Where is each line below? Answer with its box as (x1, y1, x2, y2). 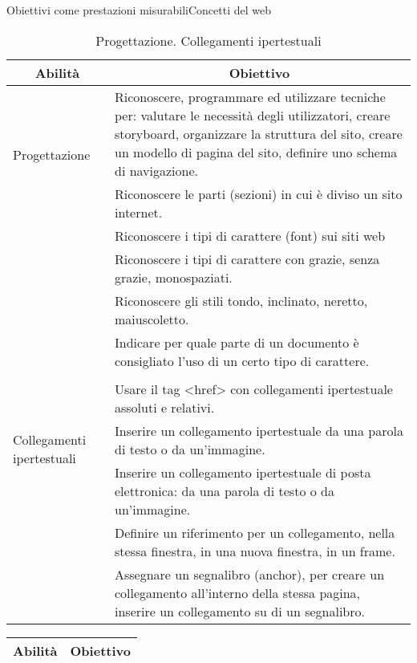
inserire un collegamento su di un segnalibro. (114, 601, 365, 620)
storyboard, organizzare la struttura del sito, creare (114, 124, 403, 143)
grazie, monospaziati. (114, 267, 233, 287)
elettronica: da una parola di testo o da (114, 481, 334, 500)
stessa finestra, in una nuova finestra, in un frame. (114, 541, 395, 560)
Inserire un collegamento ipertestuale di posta (114, 462, 371, 482)
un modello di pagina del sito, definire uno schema (114, 142, 398, 161)
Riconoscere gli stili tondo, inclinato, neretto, (114, 291, 368, 310)
